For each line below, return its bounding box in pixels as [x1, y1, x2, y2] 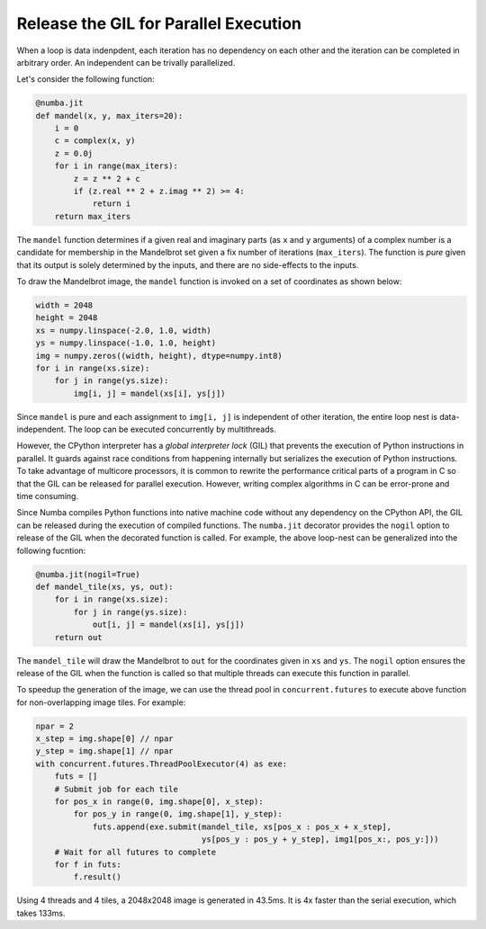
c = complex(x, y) [54, 136, 136, 146]
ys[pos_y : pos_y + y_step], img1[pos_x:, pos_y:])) [201, 835, 440, 844]
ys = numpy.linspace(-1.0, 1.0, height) [35, 338, 216, 348]
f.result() [73, 872, 121, 882]
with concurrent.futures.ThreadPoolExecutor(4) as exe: [35, 758, 288, 769]
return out [54, 632, 103, 642]
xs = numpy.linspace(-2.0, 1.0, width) [35, 325, 211, 335]
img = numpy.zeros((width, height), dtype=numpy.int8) [35, 351, 283, 361]
